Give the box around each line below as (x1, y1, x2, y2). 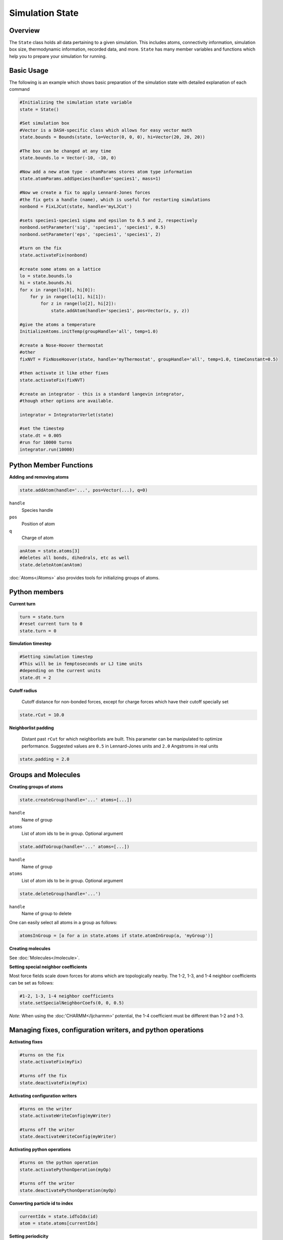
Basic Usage (9, 66, 49, 74)
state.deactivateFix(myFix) (19, 1080, 88, 1086)
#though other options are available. (19, 398, 114, 404)
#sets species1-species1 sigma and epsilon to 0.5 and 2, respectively (19, 217, 198, 223)
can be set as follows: (9, 980, 54, 986)
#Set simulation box (19, 121, 69, 126)
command (9, 86, 30, 92)
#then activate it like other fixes (19, 370, 109, 376)
